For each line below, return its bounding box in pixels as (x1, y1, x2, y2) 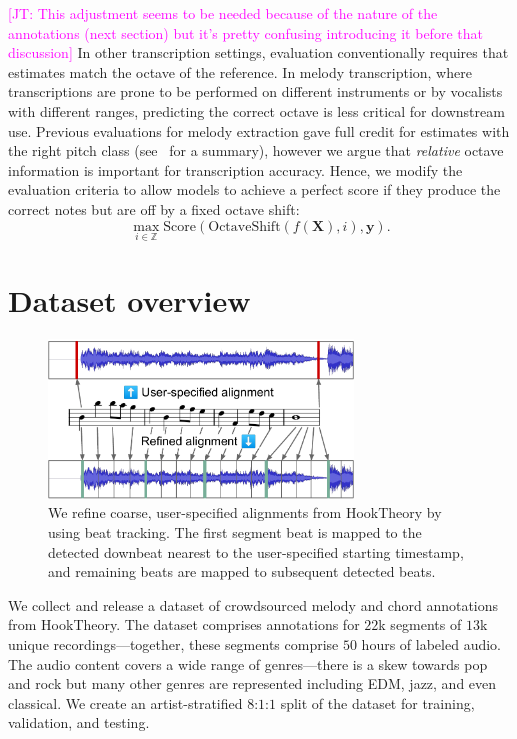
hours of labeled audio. (361, 633, 501, 654)
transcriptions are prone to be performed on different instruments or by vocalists (8, 81, 503, 102)
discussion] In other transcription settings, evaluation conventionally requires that (8, 42, 509, 63)
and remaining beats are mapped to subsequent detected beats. (48, 561, 436, 582)
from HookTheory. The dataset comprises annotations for (8, 614, 360, 635)
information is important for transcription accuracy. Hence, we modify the (8, 159, 463, 180)
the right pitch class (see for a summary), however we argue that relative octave (8, 140, 504, 161)
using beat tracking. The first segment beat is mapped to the (48, 522, 422, 542)
